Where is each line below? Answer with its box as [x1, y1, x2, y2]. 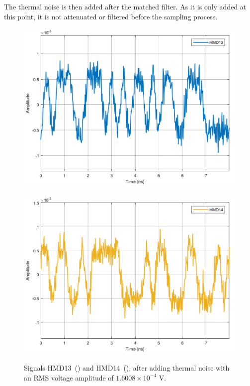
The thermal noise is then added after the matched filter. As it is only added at [4, 1, 247, 11]
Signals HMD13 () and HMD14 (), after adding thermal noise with [24, 363, 230, 373]
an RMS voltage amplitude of [24, 372, 114, 383]
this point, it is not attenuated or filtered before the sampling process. [4, 11, 218, 21]
